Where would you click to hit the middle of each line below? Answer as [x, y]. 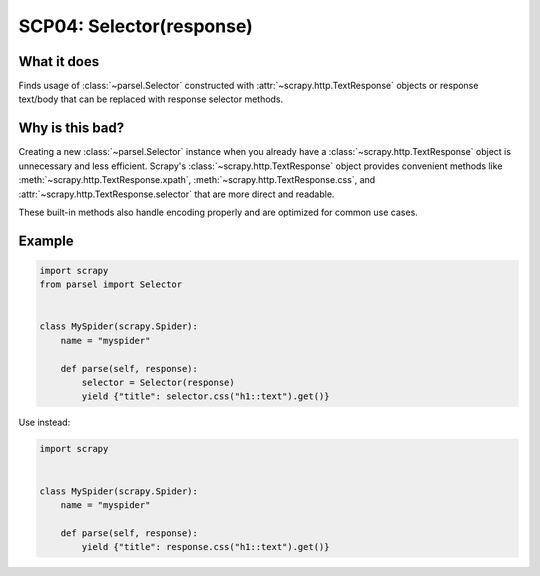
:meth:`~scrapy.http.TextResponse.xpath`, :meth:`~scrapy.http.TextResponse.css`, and [197, 180]
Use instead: [44, 422]
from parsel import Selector [111, 284]
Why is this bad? [71, 128]
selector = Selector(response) [158, 383]
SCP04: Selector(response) [136, 26]
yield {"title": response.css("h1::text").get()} [205, 547]
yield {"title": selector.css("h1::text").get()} [205, 396]
